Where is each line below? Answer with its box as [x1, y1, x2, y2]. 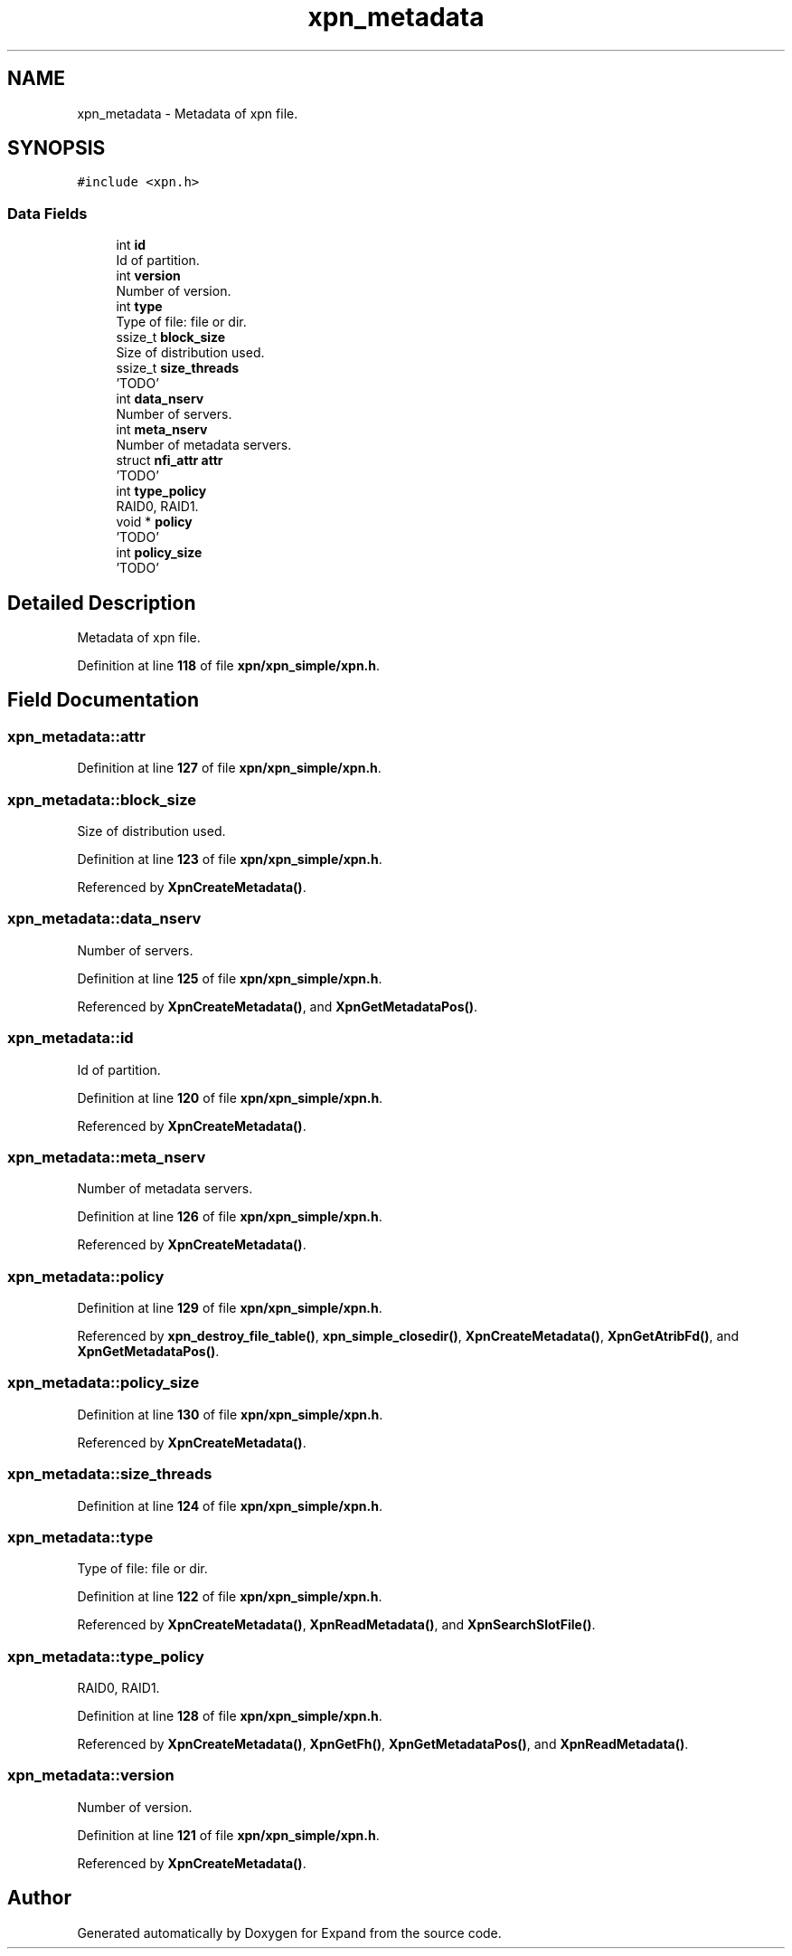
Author [7, 1886, 71, 1910]
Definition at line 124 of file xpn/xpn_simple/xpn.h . [77, 1497, 382, 1514]
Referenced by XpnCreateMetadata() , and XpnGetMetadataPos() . [77, 998, 478, 1014]
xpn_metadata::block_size [7, 790, 196, 809]
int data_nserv [116, 391, 204, 407]
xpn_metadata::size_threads [7, 1465, 212, 1484]
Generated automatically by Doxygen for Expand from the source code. [77, 1924, 502, 1941]
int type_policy [116, 483, 207, 499]
